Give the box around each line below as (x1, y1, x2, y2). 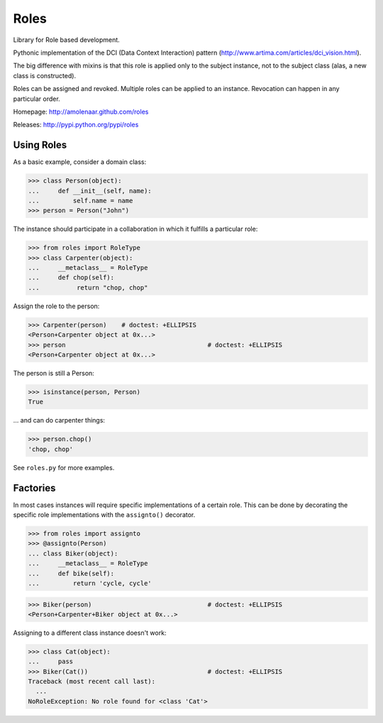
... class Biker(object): (28, 549, 118, 558)
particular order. (13, 94, 60, 103)
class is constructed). (13, 71, 77, 80)
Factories (13, 482, 56, 494)
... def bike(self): (28, 569, 115, 577)
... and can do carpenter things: (13, 416, 106, 425)
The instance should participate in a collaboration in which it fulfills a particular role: (13, 224, 258, 234)
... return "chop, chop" (28, 283, 148, 291)
